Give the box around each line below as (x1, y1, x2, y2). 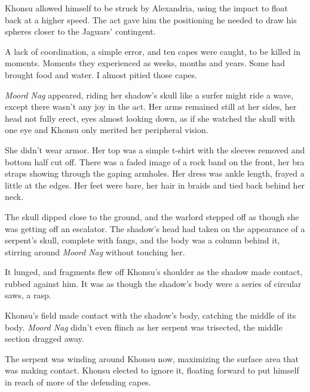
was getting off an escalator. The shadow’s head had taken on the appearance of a (5, 222, 305, 234)
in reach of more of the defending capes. (5, 376, 151, 388)
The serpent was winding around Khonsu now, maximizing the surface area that (5, 352, 299, 365)
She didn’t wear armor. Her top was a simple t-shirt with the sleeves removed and (5, 143, 305, 156)
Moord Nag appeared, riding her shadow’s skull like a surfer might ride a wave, (5, 88, 294, 101)
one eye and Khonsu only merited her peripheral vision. (5, 124, 208, 136)
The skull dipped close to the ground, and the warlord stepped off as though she (5, 210, 299, 223)
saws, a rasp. (5, 289, 51, 301)
